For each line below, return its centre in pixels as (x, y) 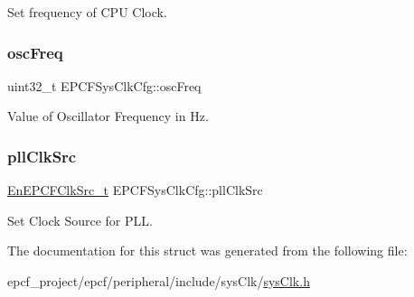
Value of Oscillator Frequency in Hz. (108, 116)
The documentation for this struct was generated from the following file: (207, 251)
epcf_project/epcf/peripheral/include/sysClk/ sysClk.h (159, 281)
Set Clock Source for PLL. (80, 220)
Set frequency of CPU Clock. (87, 12)
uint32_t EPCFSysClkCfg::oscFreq (104, 85)
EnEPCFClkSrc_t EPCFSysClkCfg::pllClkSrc (135, 190)
